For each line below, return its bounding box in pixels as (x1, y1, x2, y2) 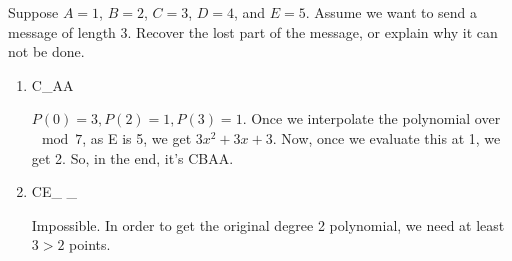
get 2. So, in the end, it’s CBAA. (31, 147, 234, 168)
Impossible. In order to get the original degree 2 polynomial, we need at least (31, 214, 505, 235)
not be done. (8, 41, 85, 62)
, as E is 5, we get (82, 127, 192, 148)
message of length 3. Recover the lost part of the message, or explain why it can (8, 21, 498, 42)
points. (69, 234, 111, 255)
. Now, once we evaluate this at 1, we (272, 127, 501, 148)
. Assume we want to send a (305, 2, 478, 22)
